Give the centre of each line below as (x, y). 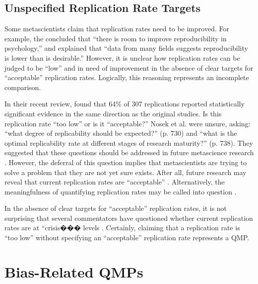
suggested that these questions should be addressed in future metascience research (129, 152)
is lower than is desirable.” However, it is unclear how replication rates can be (122, 57)
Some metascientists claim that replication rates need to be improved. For (117, 29)
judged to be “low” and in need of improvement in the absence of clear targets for (129, 67)
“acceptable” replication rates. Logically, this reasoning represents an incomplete (127, 77)
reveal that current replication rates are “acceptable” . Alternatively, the (115, 182)
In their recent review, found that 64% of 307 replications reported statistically (125, 104)
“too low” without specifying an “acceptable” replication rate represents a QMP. (127, 237)
